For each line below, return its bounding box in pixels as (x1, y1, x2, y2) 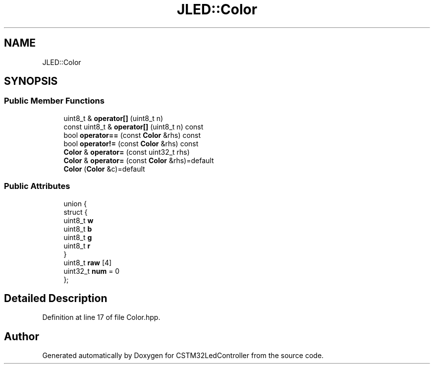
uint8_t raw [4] (63, 258, 112, 267)
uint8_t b (63, 224, 92, 233)
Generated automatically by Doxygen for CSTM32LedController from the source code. (42, 351, 324, 360)
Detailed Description (4, 292, 108, 305)
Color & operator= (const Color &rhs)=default (63, 156, 214, 165)
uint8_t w (63, 216, 94, 225)
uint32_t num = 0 (63, 266, 120, 275)
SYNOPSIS (4, 75, 58, 88)
